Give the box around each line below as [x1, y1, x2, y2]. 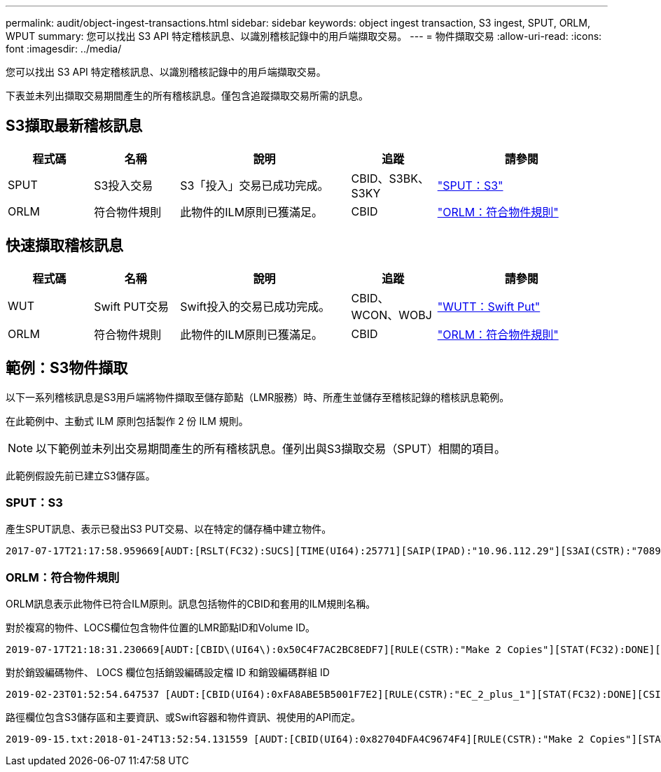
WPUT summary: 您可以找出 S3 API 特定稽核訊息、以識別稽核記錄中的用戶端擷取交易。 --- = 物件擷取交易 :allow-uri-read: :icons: [6, 30, 602, 42]
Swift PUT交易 [94, 299, 169, 314]
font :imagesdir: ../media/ [6, 43, 122, 55]
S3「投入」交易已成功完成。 [180, 178, 329, 192]
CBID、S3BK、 [351, 171, 429, 185]
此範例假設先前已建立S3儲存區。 [6, 469, 155, 482]
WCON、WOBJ [351, 307, 432, 322]
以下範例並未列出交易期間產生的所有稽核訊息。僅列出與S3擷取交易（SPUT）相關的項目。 [36, 441, 506, 456]
